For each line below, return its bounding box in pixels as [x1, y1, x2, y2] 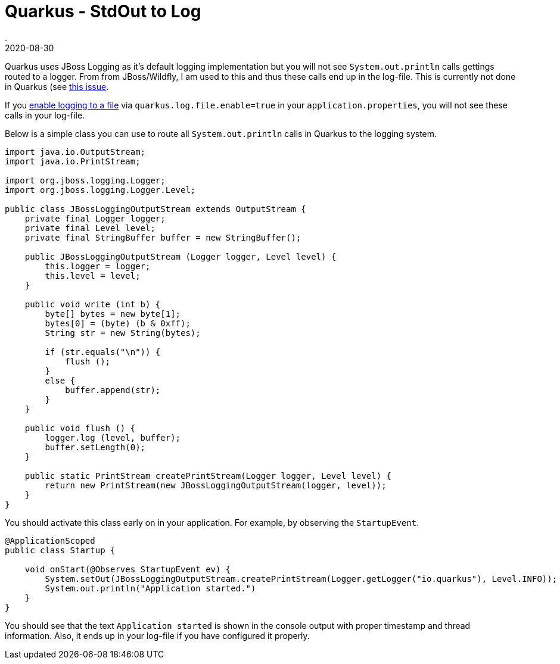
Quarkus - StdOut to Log [5, 1, 201, 21]
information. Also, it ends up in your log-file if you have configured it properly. [5, 630, 310, 641]
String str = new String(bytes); [45, 328, 201, 338]
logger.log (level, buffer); [45, 432, 181, 442]
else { [45, 375, 76, 385]
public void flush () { [24, 423, 136, 433]
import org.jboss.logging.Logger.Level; [5, 185, 196, 195]
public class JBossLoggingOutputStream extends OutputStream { [5, 204, 306, 214]
